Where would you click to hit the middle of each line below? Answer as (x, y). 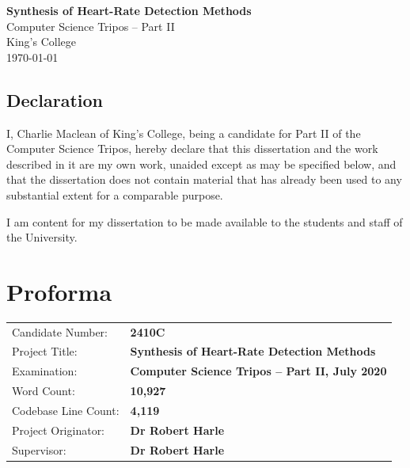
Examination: (45, 371)
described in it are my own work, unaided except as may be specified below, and (201, 164)
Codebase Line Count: (66, 410)
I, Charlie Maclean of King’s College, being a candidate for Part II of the (184, 133)
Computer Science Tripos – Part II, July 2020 (258, 371)
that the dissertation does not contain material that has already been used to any (204, 179)
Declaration (55, 99)
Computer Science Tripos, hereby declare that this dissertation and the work (192, 148)
